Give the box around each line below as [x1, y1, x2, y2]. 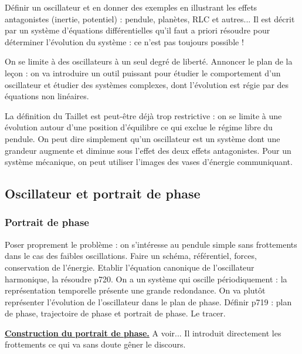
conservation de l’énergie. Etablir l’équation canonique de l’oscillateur [5, 261, 255, 273]
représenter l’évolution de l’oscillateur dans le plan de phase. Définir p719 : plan [5, 295, 292, 308]
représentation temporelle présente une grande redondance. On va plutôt [5, 284, 266, 296]
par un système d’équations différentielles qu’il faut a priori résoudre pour [5, 24, 270, 36]
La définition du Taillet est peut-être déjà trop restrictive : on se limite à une [5, 109, 282, 122]
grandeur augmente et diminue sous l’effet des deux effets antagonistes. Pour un [5, 144, 291, 156]
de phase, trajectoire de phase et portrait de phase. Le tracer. [5, 307, 226, 319]
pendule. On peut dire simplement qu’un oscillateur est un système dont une [5, 132, 280, 144]
